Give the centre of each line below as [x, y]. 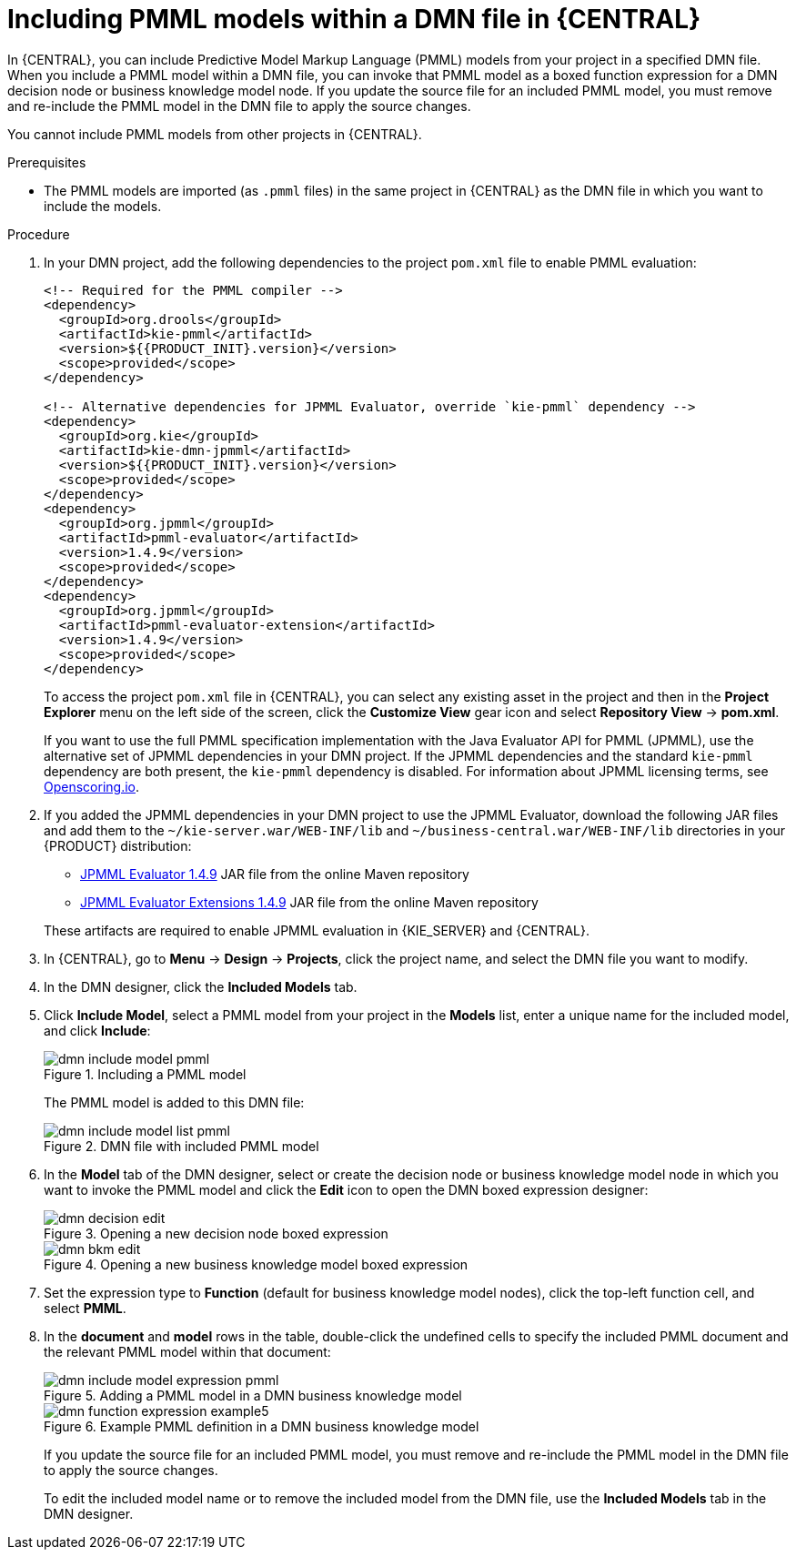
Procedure [39, 234]
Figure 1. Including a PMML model [145, 1074]
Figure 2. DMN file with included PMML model [181, 1146]
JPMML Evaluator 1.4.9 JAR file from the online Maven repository [275, 874]
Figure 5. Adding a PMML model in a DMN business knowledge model [253, 1395]
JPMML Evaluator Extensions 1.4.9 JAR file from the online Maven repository [309, 902]
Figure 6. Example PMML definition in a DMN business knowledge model [262, 1426]
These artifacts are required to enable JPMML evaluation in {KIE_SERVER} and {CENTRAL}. [317, 930]
